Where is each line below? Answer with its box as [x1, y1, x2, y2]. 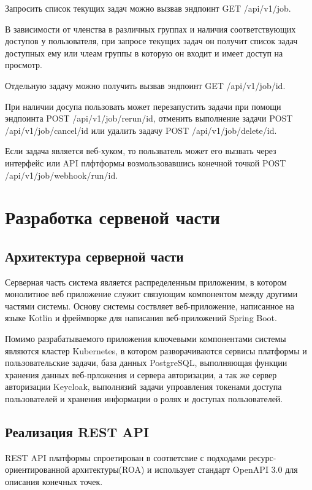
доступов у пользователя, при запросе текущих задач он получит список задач [5, 34, 298, 47]
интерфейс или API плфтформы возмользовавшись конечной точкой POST [5, 156, 286, 169]
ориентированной [5, 463, 69, 476]
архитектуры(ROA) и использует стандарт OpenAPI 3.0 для [72, 463, 298, 476]
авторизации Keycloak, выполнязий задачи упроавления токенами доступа [5, 380, 282, 393]
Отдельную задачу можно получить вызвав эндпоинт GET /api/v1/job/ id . [5, 79, 286, 91]
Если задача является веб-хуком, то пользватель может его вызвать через [5, 144, 276, 157]
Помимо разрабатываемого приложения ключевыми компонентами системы [5, 332, 286, 345]
